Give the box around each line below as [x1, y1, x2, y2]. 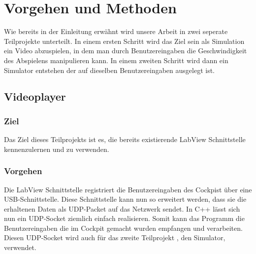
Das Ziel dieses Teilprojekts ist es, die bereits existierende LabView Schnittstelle [4, 134, 246, 145]
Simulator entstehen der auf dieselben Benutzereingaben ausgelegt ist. [4, 65, 215, 75]
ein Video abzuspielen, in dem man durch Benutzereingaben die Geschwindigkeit [4, 45, 247, 56]
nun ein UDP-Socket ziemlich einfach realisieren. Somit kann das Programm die [4, 213, 245, 223]
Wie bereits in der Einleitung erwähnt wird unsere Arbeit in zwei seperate [4, 26, 228, 36]
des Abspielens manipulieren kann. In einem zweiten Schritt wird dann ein [4, 55, 228, 65]
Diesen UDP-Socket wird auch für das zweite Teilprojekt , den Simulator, [4, 232, 225, 243]
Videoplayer [4, 89, 66, 104]
